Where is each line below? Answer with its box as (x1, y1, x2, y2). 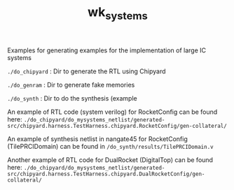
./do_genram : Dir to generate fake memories (7, 80, 135, 89)
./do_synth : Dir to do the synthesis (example (7, 94, 138, 102)
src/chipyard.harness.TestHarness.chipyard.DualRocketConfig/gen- (7, 170, 205, 177)
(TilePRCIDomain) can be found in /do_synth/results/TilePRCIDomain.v (7, 142, 214, 150)
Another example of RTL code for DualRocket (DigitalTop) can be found (7, 155, 214, 164)
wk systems (87, 4, 149, 22)
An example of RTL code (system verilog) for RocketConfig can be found (7, 108, 218, 116)
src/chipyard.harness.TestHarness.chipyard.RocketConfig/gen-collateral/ (7, 122, 228, 129)
